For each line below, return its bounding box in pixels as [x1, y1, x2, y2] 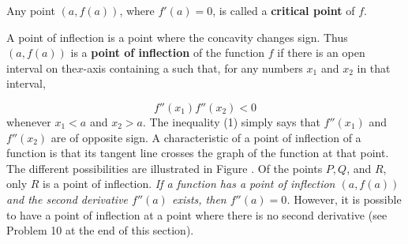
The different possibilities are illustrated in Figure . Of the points [6, 160, 323, 176]
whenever [6, 113, 51, 130]
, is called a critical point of [212, 2, 355, 18]
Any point [6, 2, 55, 18]
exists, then [171, 190, 226, 207]
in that [357, 59, 391, 76]
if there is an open [277, 44, 365, 61]
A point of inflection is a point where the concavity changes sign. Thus [6, 28, 348, 45]
